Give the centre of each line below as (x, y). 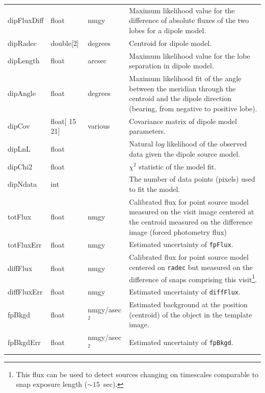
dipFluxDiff (26, 20)
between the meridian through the (182, 88)
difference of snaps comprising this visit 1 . (193, 278)
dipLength (24, 60)
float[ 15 (63, 121)
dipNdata (22, 184)
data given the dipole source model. (185, 153)
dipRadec (22, 43)
